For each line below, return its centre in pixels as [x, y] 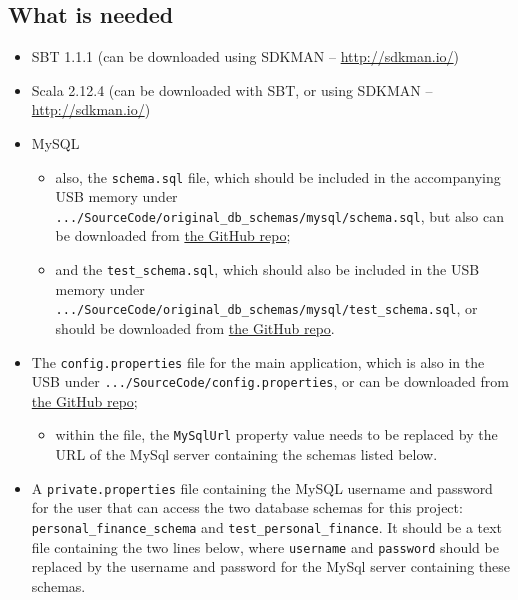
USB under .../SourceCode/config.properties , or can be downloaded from [270, 381]
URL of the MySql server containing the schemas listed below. [246, 454]
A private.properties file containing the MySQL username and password [262, 487]
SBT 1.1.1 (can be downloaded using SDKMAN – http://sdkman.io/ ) [245, 56]
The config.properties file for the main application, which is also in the [258, 361]
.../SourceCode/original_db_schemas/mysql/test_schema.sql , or [266, 308]
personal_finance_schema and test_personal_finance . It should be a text [267, 526]
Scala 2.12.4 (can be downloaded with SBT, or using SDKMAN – [232, 89]
